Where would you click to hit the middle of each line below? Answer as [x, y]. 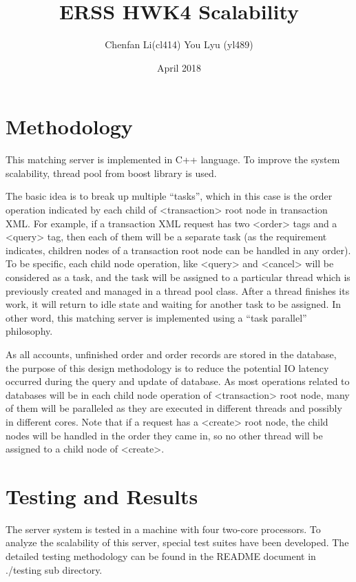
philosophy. [29, 331]
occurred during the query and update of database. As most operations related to [178, 381]
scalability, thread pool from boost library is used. [111, 173]
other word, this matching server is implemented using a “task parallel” [156, 317]
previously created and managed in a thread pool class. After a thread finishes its [178, 290]
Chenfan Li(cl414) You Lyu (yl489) [179, 44]
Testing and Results [102, 496]
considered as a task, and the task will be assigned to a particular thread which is [178, 277]
